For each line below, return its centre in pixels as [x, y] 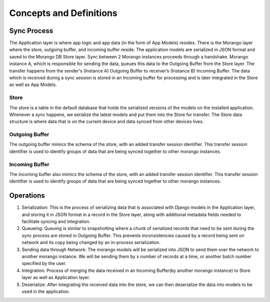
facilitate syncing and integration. [56, 221]
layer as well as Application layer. [56, 277]
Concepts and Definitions [63, 13]
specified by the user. [44, 263]
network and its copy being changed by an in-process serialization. [91, 242]
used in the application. [46, 291]
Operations [27, 196]
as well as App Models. [33, 84]
